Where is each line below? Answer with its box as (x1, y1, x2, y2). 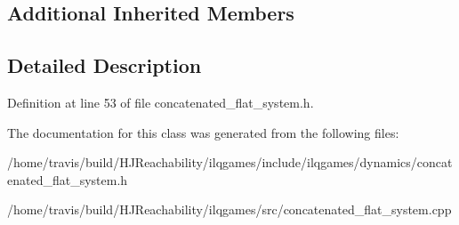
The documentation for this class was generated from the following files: (7, 123, 399, 141)
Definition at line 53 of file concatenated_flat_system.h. (7, 92, 314, 111)
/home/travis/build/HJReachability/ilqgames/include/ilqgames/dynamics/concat (7, 153, 453, 172)
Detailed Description (7, 52, 202, 79)
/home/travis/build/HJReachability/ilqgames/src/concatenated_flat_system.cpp (7, 200, 452, 219)
